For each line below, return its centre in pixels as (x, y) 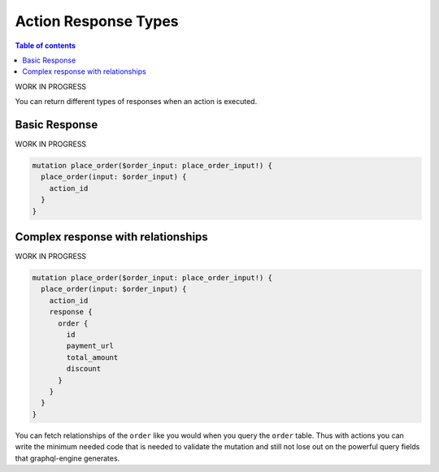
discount (84, 369)
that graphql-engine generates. (67, 458)
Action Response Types (97, 21)
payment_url (90, 346)
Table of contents (46, 45)
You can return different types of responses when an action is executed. (136, 102)
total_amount (92, 357)
